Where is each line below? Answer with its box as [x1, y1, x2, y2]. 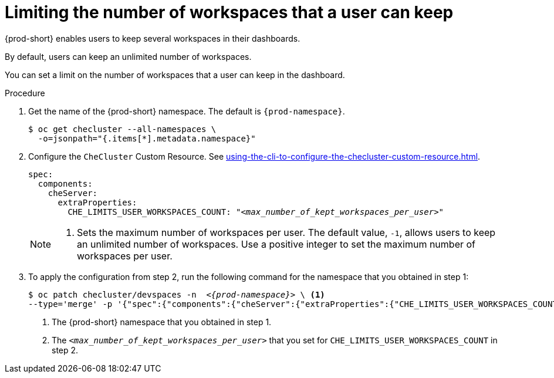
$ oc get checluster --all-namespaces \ [28, 124, 217, 134]
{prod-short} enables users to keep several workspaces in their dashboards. [5, 33, 300, 43]
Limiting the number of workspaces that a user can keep [5, 2, 454, 22]
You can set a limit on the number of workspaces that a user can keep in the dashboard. [5, 69, 345, 80]
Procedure [5, 87, 45, 98]
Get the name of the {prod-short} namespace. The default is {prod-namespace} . [28, 106, 345, 116]
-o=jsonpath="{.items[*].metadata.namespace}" [38, 133, 256, 143]
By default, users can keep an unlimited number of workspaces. [5, 51, 252, 62]
